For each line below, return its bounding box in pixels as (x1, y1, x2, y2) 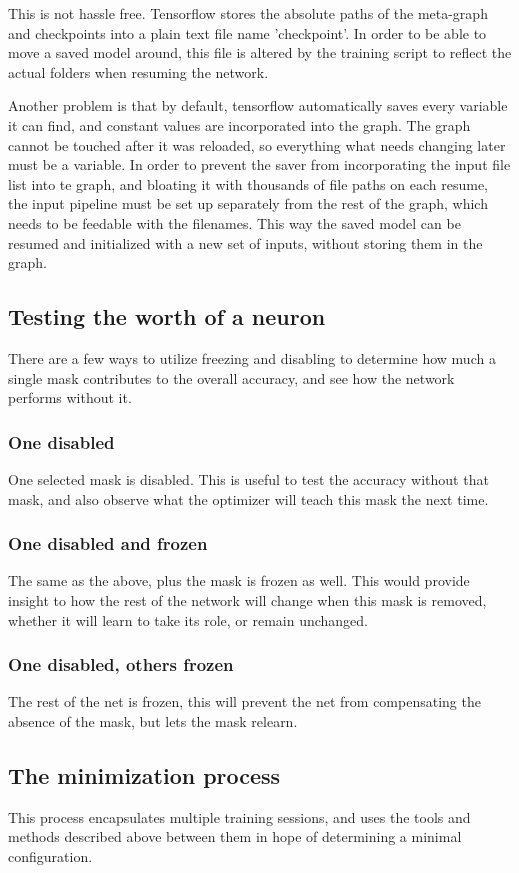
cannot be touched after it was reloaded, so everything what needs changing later (8, 134, 506, 155)
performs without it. (8, 387, 132, 408)
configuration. (8, 845, 93, 866)
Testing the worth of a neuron (8, 301, 326, 332)
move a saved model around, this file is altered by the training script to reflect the (8, 42, 512, 63)
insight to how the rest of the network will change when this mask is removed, (8, 589, 487, 610)
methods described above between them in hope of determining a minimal (8, 826, 462, 847)
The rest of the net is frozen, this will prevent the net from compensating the (8, 691, 481, 712)
